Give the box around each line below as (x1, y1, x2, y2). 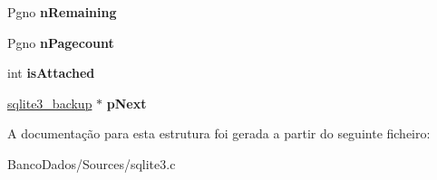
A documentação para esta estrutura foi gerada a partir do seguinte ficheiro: (7, 124, 431, 143)
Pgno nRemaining (7, 3, 117, 21)
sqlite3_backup (7, 93, 92, 112)
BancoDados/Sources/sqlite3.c (7, 154, 176, 173)
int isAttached (7, 63, 95, 82)
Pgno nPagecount (7, 33, 114, 52)
